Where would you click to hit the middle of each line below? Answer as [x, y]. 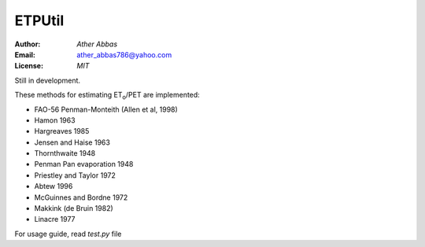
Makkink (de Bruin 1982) [74, 208]
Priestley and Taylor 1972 [75, 175]
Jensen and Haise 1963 [72, 142]
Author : [28, 44]
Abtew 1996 [54, 186]
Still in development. [48, 80]
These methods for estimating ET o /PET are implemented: [107, 96]
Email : [25, 54]
